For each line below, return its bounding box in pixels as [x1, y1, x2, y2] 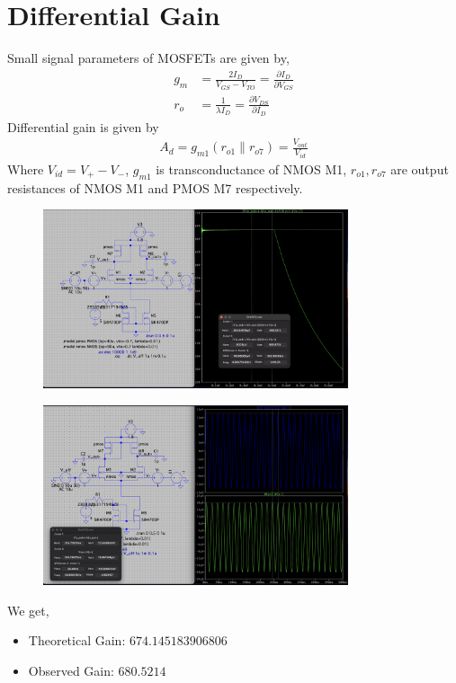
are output [390, 159, 449, 178]
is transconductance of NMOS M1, [156, 159, 347, 178]
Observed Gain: [28, 661, 114, 679]
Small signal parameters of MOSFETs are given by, [7, 49, 290, 67]
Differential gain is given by [7, 117, 159, 136]
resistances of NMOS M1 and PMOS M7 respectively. [7, 178, 303, 197]
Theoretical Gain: [28, 631, 126, 650]
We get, [7, 600, 49, 619]
